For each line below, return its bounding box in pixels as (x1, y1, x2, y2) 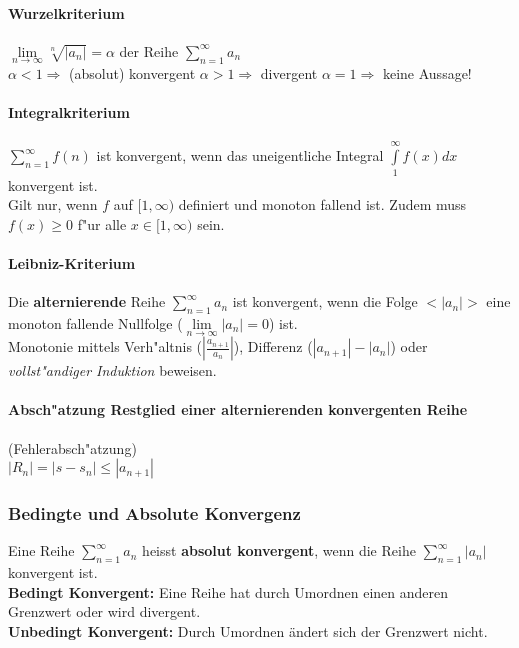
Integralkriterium (8, 102, 130, 123)
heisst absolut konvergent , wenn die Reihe (142, 540, 416, 561)
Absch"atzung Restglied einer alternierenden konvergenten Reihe (8, 399, 468, 420)
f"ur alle (77, 213, 127, 234)
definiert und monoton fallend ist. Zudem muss (178, 194, 467, 215)
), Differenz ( (233, 336, 313, 357)
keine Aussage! (382, 63, 472, 84)
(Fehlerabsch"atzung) (8, 437, 137, 458)
